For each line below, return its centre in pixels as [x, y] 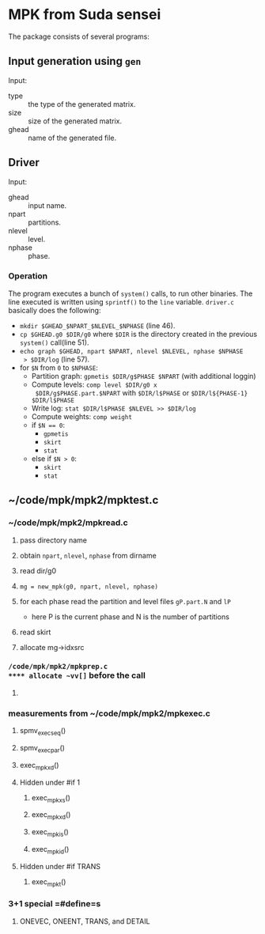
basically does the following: [55, 310]
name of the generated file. [72, 138]
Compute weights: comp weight [82, 416]
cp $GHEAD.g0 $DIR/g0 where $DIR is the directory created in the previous [138, 334]
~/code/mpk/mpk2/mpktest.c [83, 500]
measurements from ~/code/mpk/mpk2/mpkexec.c [110, 713]
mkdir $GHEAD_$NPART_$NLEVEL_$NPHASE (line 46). [97, 325]
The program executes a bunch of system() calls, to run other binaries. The [131, 293]
